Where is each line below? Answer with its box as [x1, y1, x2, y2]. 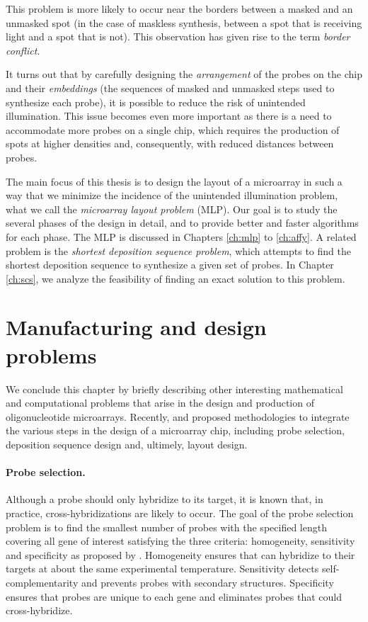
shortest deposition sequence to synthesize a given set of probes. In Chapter [6, 257, 334, 272]
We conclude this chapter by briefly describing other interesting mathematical [6, 381, 343, 396]
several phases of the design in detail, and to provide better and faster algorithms [6, 215, 359, 230]
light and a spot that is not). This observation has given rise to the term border [6, 29, 350, 44]
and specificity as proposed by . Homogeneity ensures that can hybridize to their [6, 547, 355, 562]
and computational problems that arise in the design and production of [6, 395, 314, 410]
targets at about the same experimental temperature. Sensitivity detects [6, 561, 319, 576]
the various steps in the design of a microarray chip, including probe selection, [6, 423, 345, 438]
